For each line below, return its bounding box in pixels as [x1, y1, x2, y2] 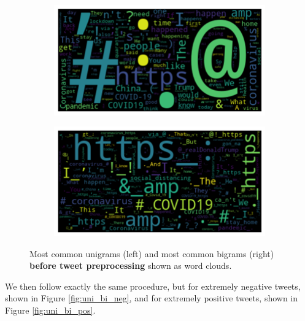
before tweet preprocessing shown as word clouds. [29, 259, 232, 272]
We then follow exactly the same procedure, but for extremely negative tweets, [5, 279, 301, 292]
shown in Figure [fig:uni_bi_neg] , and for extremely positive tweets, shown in [5, 292, 298, 304]
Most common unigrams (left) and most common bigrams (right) [29, 247, 274, 260]
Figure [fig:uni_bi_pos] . [5, 303, 96, 316]
